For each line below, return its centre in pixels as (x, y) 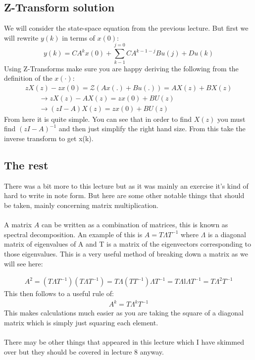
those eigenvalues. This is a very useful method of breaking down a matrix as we (126, 253)
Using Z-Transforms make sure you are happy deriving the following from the (121, 68)
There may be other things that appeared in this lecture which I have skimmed (124, 342)
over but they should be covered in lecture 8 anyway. (84, 351)
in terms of (78, 37)
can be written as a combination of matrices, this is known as (135, 225)
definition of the (28, 78)
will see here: (24, 263)
